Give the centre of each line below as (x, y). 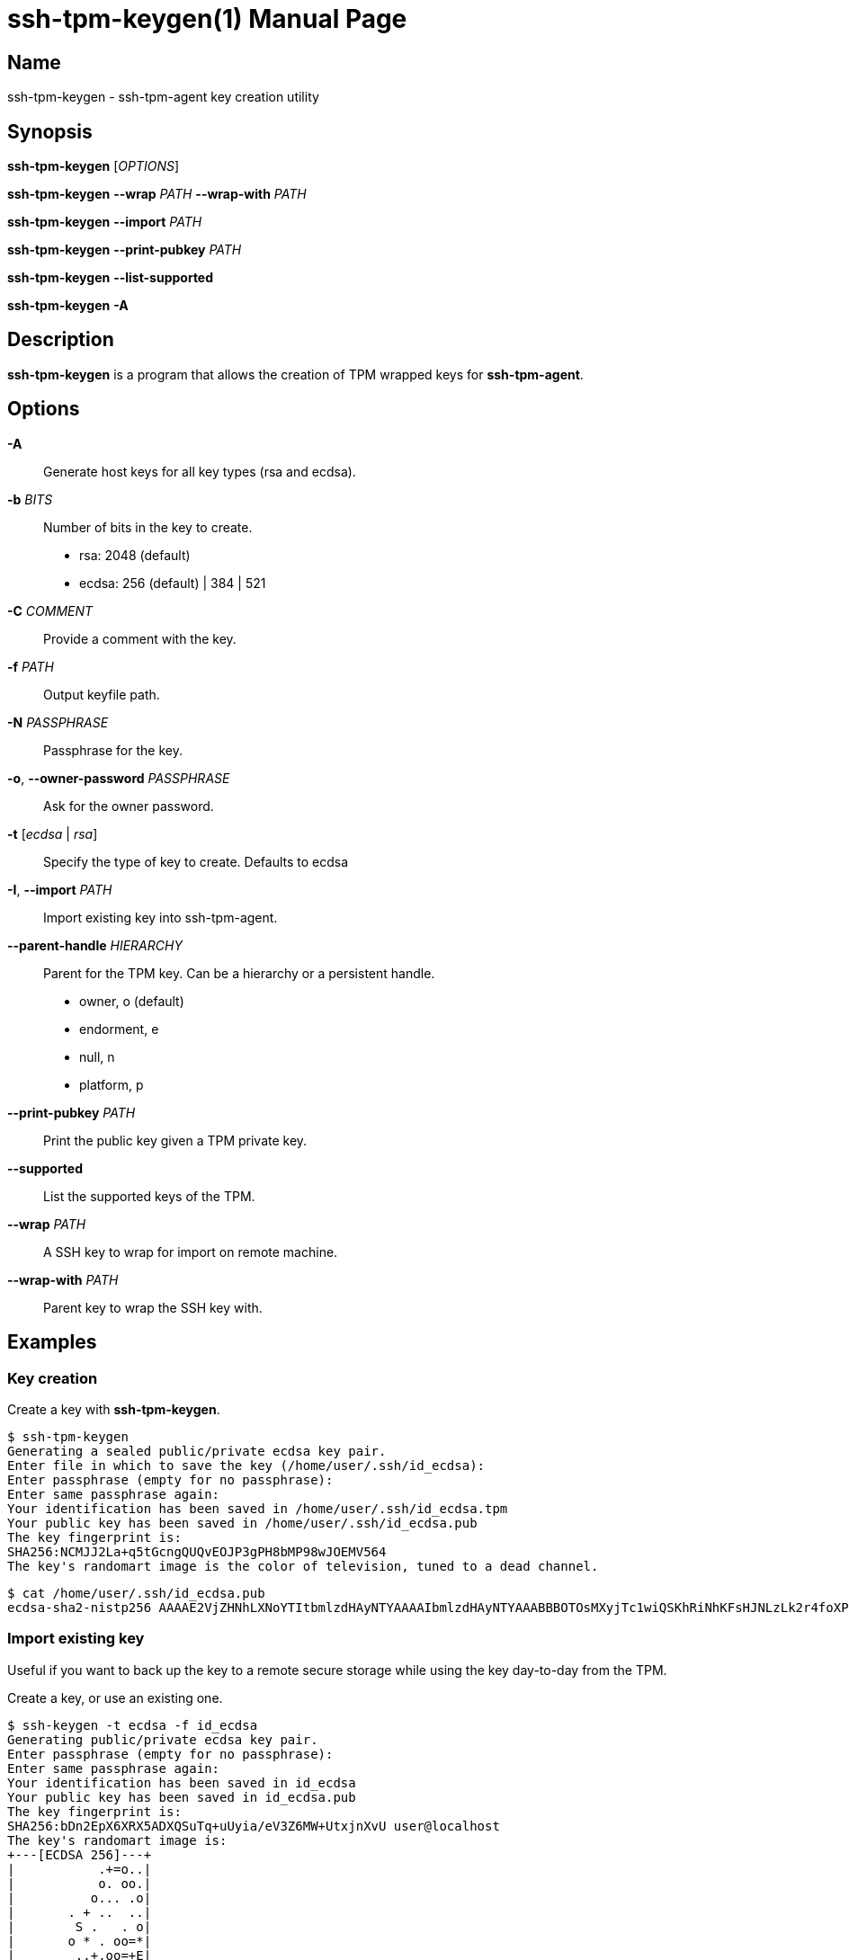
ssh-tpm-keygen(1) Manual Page (207, 19)
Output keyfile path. (102, 694)
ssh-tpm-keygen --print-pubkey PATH (125, 250)
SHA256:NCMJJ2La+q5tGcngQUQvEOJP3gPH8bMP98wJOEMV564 (197, 1551)
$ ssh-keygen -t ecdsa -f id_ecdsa (133, 1725)
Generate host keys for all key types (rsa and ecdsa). (200, 471)
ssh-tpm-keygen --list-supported (111, 278)
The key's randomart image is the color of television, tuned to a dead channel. (303, 1566)
